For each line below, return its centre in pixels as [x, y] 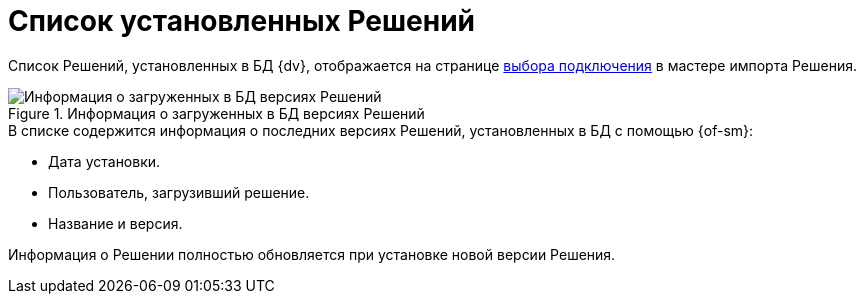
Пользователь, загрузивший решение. [179, 192]
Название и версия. [115, 223]
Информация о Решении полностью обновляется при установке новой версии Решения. [312, 254]
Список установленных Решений [242, 21]
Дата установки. [104, 161]
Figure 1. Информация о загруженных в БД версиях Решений [216, 113]
